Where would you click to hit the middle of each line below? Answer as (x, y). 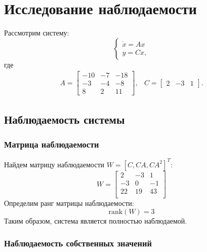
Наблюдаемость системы (65, 119)
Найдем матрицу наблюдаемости (54, 164)
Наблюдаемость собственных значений (78, 243)
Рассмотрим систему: (37, 33)
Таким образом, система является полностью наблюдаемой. (96, 220)
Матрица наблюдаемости (52, 144)
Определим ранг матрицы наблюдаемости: (69, 203)
